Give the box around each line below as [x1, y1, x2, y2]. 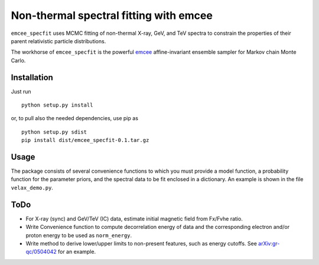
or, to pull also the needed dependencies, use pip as [11, 115, 139, 122]
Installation [11, 72, 53, 82]
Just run [11, 88, 31, 95]
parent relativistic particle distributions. [11, 37, 106, 44]
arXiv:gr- [258, 240, 280, 247]
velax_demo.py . [11, 184, 53, 191]
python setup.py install [21, 102, 93, 109]
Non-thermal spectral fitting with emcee [11, 9, 213, 22]
